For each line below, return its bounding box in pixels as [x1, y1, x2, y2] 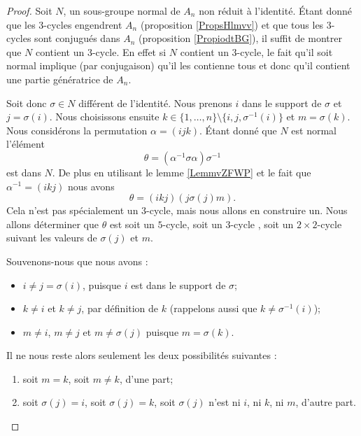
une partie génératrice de [6, 71, 113, 86]
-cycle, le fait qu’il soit [236, 44, 333, 59]
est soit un [109, 216, 155, 231]
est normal [291, 122, 337, 137]
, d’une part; [119, 371, 174, 386]
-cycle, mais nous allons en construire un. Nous [146, 203, 348, 218]
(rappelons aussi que [169, 301, 257, 316]
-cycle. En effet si [92, 44, 167, 59]
